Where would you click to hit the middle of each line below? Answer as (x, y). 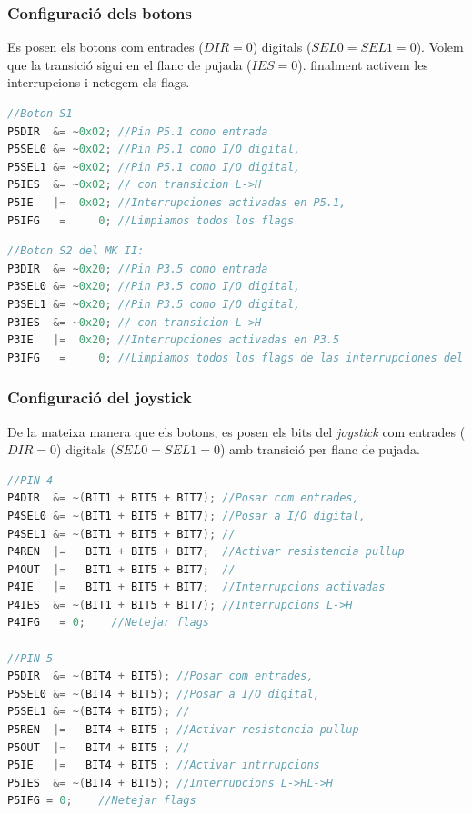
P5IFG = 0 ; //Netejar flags (102, 801)
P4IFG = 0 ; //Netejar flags (108, 623)
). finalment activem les (363, 64)
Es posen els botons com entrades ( (105, 47)
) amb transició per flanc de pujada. (320, 449)
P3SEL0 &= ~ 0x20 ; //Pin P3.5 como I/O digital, (154, 287)
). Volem (440, 47)
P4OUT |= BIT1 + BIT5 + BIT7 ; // (121, 569)
